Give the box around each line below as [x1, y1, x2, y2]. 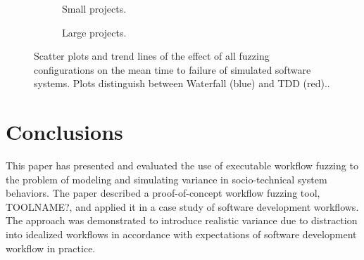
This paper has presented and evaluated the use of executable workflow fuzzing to [6, 158, 358, 173]
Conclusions [6, 117, 123, 146]
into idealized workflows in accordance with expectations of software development [6, 227, 357, 242]
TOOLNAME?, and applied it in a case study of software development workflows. [6, 199, 359, 214]
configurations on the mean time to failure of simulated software [34, 62, 311, 77]
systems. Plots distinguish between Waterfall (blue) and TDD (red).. [34, 76, 330, 91]
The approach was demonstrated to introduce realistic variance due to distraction [6, 213, 358, 228]
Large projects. [62, 25, 127, 39]
